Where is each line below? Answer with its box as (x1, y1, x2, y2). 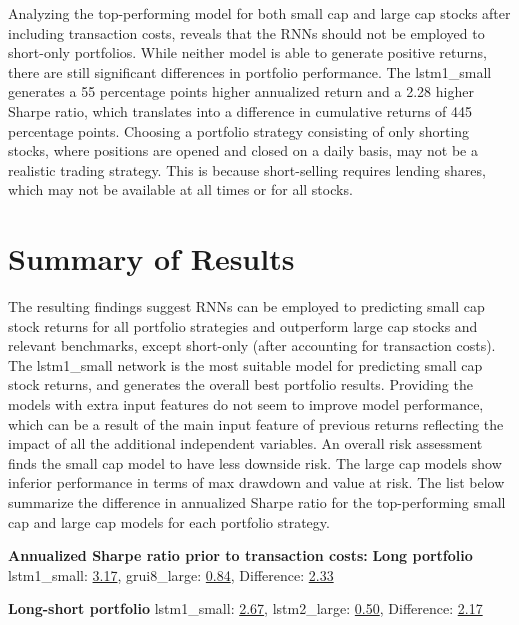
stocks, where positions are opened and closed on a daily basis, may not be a (8, 140, 478, 161)
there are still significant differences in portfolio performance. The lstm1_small (8, 61, 492, 82)
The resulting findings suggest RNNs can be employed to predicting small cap (8, 296, 485, 317)
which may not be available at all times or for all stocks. (8, 179, 353, 200)
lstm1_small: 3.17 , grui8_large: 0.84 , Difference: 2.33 (8, 564, 334, 585)
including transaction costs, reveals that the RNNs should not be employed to (8, 22, 485, 43)
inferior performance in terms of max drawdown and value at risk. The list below (8, 472, 505, 493)
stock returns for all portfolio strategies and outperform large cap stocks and (8, 315, 478, 336)
